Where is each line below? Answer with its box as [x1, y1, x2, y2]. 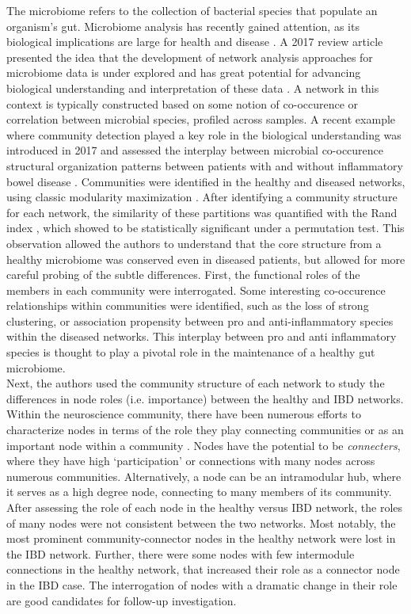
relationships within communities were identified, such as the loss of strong [6, 297, 369, 314]
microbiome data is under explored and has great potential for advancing [6, 64, 361, 81]
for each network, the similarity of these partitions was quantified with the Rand [6, 204, 398, 220]
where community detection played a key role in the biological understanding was [6, 126, 401, 143]
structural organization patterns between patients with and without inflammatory [6, 157, 403, 174]
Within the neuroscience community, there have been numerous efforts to [6, 406, 361, 422]
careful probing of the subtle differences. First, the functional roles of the [6, 266, 360, 283]
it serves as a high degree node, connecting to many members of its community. [6, 483, 392, 500]
